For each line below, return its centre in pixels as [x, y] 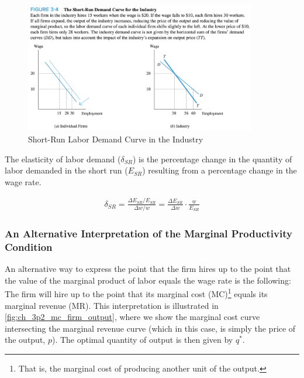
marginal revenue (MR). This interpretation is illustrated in [112, 305]
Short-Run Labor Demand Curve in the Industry [116, 139]
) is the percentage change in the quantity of [212, 159]
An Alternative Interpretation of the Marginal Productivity [148, 233]
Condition [29, 246]
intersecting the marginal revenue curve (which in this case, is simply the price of [150, 328]
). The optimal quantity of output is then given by [142, 340]
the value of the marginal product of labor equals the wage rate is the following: [148, 280]
